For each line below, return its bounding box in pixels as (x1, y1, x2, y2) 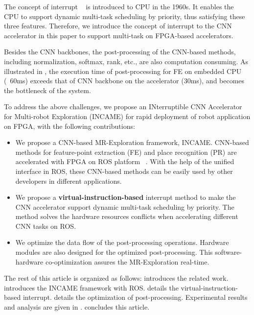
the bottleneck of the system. (4, 85, 91, 95)
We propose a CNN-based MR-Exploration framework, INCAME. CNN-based (15, 137, 249, 147)
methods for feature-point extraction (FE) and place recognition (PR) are (15, 146, 237, 157)
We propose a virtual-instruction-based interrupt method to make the (15, 192, 236, 202)
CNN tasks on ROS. (15, 220, 76, 231)
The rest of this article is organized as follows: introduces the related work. (4, 273, 229, 283)
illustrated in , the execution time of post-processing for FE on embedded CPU (4, 66, 242, 76)
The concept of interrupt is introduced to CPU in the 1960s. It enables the (4, 1, 234, 11)
